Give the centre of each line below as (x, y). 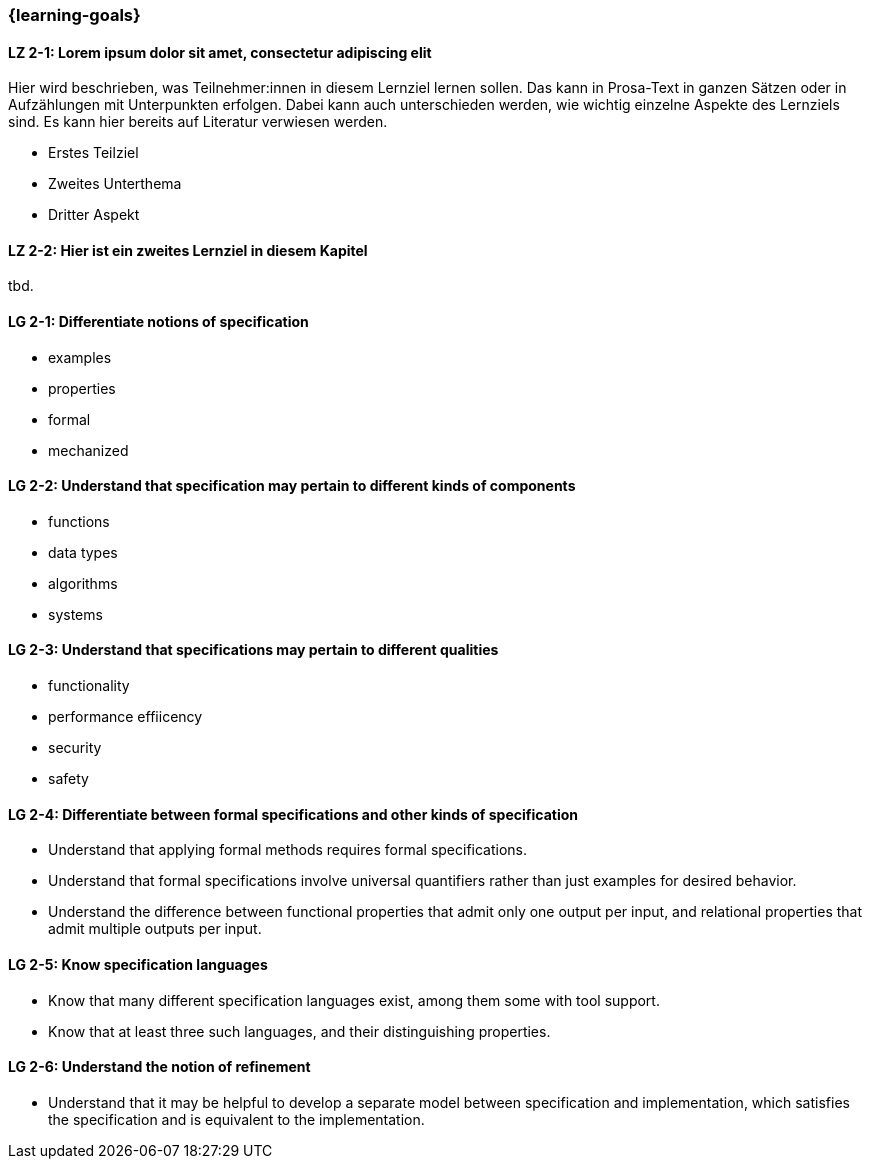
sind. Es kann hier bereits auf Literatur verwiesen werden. (198, 122)
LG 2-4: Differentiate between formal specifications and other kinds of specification (293, 814)
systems (75, 614)
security (75, 748)
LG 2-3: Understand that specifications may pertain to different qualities (253, 650)
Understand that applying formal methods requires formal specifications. (288, 850)
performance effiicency (125, 717)
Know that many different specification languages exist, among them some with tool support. (354, 1000)
